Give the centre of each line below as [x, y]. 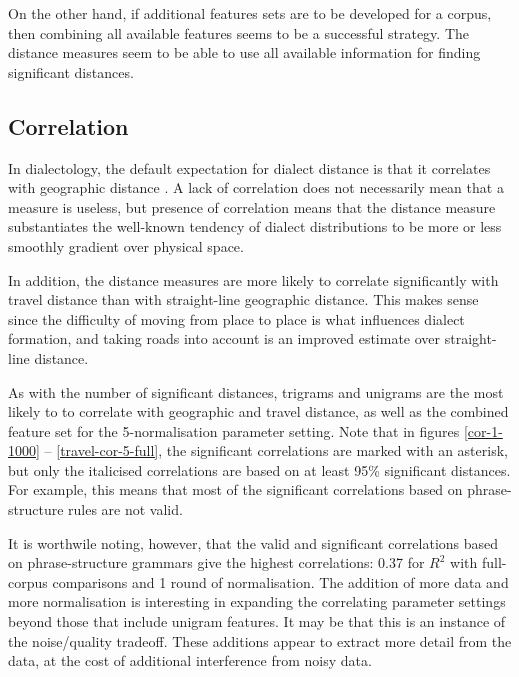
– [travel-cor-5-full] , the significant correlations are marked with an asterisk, [276, 450]
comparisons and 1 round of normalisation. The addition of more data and [280, 581]
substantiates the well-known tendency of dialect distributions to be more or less [255, 226]
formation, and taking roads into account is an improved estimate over [224, 338]
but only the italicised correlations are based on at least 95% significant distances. [259, 469]
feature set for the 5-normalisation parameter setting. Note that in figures [234, 430]
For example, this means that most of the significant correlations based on [235, 489]
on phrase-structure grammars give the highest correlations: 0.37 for [216, 562]
